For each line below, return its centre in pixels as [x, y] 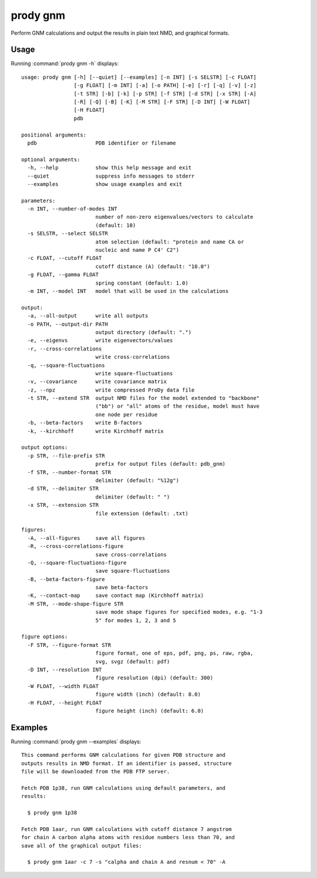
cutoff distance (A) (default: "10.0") [153, 266]
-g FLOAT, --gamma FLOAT [63, 275]
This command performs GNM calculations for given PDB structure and [124, 755]
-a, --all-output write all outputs [88, 316]
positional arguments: [54, 135]
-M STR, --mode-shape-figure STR [75, 604]
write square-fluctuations [134, 373]
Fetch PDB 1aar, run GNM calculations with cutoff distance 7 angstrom [127, 829]
